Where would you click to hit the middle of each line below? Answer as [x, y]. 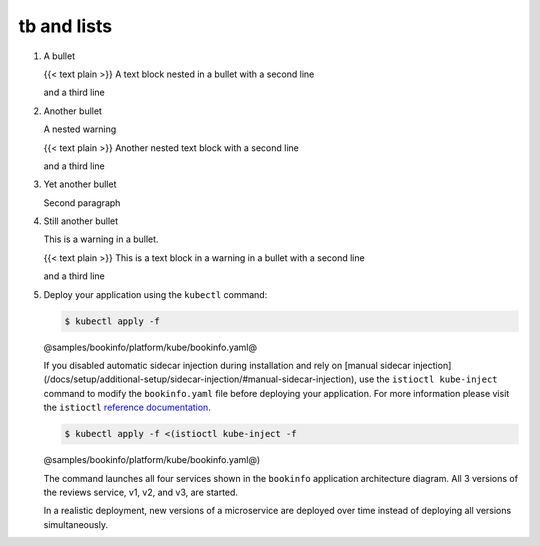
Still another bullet [81, 221]
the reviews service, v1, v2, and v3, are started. [141, 492]
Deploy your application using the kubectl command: [155, 294]
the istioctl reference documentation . [127, 407]
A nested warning [80, 129]
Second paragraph [82, 202]
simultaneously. [76, 524]
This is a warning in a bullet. [101, 239]
